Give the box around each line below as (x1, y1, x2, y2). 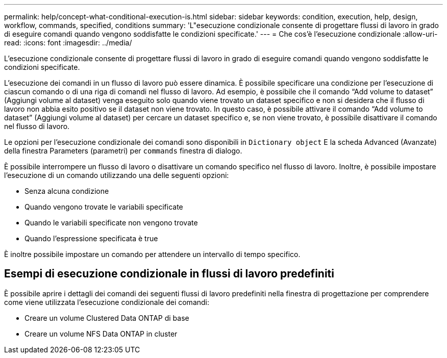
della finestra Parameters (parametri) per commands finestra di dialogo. (4, 146, 242, 155)
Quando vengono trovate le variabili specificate (24, 202, 183, 211)
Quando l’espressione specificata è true (24, 234, 158, 243)
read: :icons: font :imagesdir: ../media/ (4, 38, 132, 47)
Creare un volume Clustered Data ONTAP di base (24, 313, 189, 322)
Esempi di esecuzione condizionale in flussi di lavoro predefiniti (4, 267, 334, 280)
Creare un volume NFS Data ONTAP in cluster (24, 329, 178, 338)
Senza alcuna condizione (24, 187, 109, 195)
